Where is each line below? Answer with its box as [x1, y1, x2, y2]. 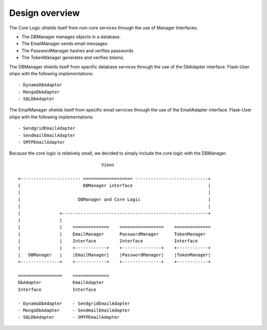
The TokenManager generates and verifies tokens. [21, 55, 125, 60]
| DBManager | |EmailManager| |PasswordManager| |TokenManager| [18, 252, 211, 258]
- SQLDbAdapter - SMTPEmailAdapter [18, 315, 120, 320]
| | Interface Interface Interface [18, 238, 198, 244]
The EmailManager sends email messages [21, 41, 108, 47]
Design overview [9, 7, 80, 18]
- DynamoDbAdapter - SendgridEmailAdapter [18, 300, 131, 306]
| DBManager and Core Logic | [18, 196, 211, 202]
